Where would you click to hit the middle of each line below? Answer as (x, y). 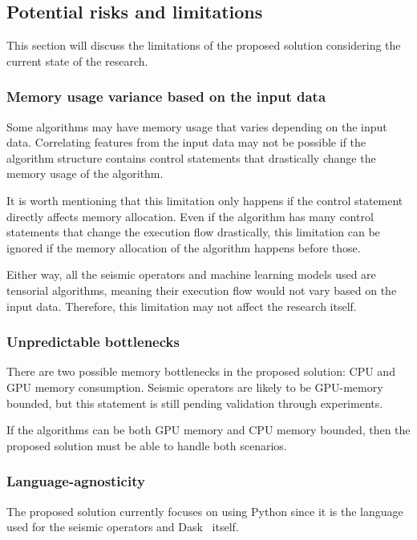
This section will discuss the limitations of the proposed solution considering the (204, 45)
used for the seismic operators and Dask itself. (123, 527)
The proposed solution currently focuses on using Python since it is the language (205, 511)
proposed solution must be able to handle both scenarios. (147, 445)
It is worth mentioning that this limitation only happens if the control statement (205, 200)
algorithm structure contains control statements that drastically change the (191, 157)
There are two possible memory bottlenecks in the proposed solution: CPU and (201, 371)
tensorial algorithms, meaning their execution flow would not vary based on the (202, 290)
